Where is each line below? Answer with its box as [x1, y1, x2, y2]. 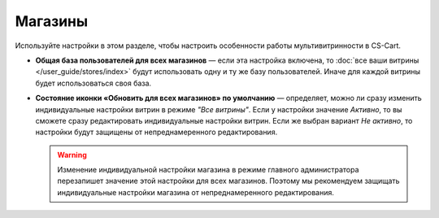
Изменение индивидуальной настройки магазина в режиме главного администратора [57, 165, 359, 175]
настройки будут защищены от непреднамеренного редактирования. [35, 127, 278, 137]
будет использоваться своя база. [35, 78, 152, 88]
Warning [57, 150, 87, 159]
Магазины [15, 12, 89, 30]
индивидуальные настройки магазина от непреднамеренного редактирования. [57, 187, 335, 197]
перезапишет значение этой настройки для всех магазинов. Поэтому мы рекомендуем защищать [57, 176, 400, 186]
